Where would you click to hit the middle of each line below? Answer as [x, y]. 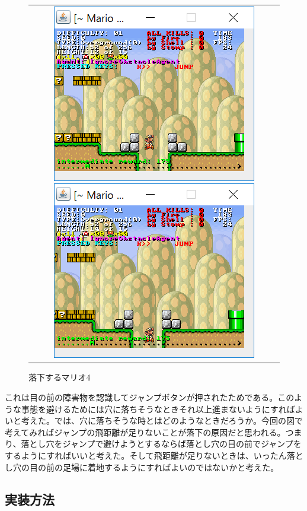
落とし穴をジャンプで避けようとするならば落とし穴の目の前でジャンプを [161, 444]
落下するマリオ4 [60, 377]
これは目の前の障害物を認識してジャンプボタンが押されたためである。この [150, 397]
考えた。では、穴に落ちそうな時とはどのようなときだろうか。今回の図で [162, 420]
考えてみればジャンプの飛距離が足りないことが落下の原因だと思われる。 [145, 432]
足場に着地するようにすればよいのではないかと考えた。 [171, 467]
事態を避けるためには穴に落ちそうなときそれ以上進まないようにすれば [158, 409]
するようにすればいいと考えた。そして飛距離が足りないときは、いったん [146, 455]
